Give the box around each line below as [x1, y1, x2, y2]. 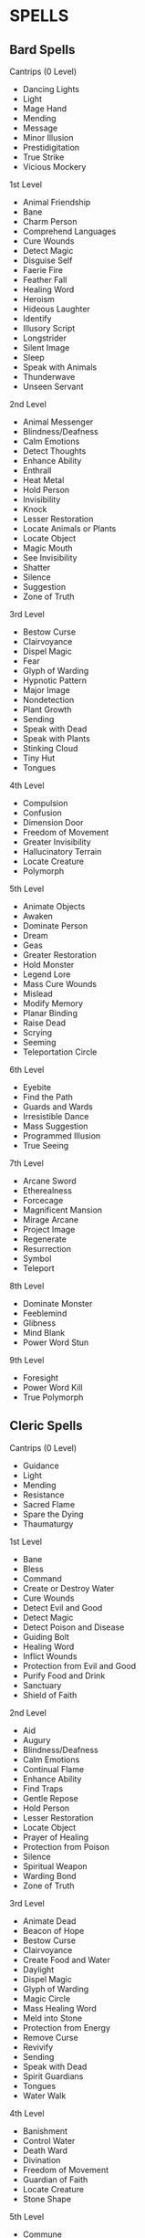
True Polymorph [22, 1392, 84, 1403]
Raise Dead [22, 1017, 67, 1028]
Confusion [22, 807, 62, 818]
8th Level [9, 1280, 45, 1291]
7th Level [9, 1158, 44, 1169]
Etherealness [22, 1185, 73, 1196]
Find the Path [22, 1092, 73, 1102]
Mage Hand [22, 103, 67, 114]
